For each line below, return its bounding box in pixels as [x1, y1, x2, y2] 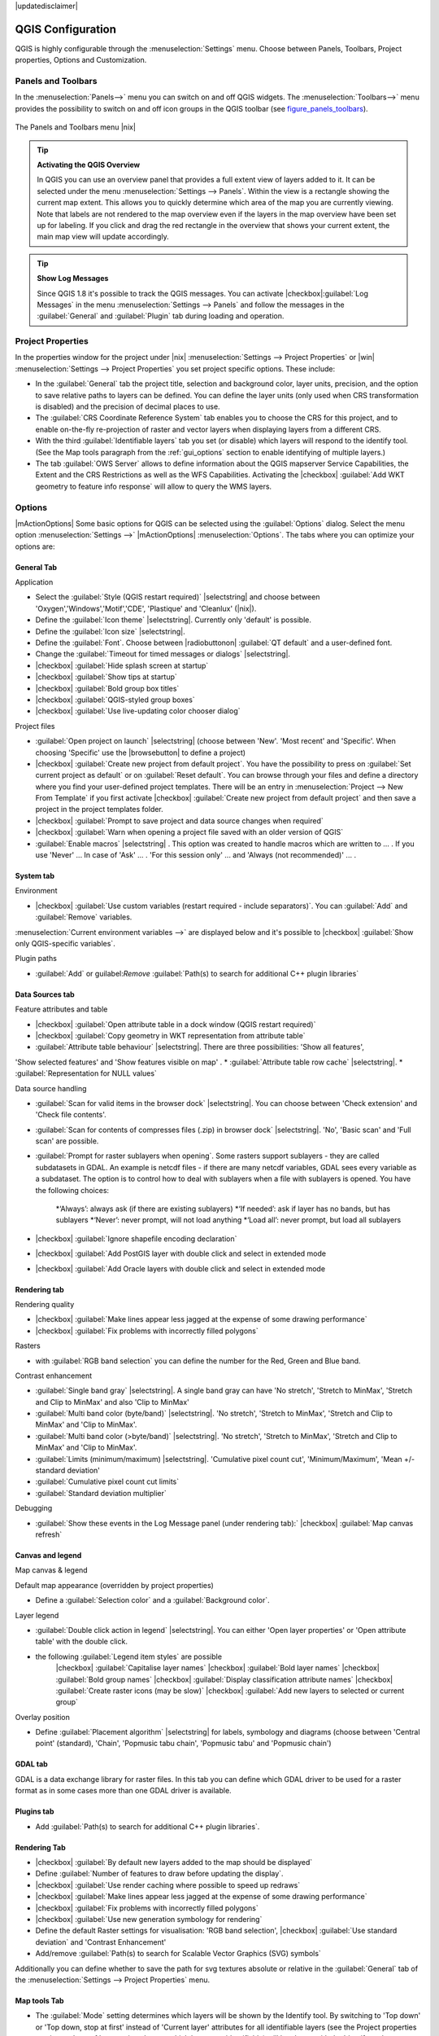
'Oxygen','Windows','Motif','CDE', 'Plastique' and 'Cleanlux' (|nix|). [35, 603, 257, 613]
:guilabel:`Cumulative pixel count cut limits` [35, 1477, 180, 1486]
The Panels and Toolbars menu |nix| [15, 122, 136, 132]
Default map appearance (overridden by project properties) [15, 1580, 215, 1590]
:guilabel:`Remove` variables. [35, 912, 133, 922]
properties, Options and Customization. [15, 55, 147, 65]
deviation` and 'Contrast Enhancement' [35, 1937, 167, 1946]
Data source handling [15, 1083, 87, 1093]
